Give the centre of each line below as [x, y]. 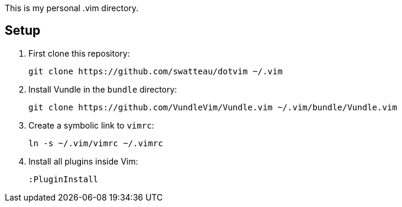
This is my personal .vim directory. [72, 8]
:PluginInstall [64, 179]
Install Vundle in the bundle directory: [103, 89]
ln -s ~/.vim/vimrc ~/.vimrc [96, 143]
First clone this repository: [79, 53]
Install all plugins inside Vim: [83, 161]
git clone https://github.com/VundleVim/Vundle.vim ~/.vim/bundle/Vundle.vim [213, 107]
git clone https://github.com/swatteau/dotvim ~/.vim [155, 71]
